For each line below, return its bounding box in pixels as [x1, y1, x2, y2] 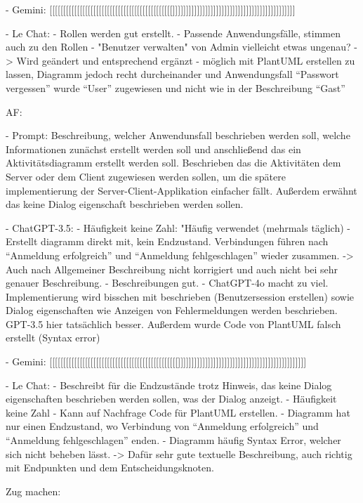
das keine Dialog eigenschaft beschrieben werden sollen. [6, 197, 244, 211]
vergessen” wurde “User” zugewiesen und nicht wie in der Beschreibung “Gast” [6, 80, 345, 95]
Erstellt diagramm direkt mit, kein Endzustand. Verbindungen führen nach [6, 234, 329, 249]
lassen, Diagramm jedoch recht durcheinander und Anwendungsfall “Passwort [6, 67, 339, 81]
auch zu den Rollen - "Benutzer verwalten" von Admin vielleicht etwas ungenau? [6, 39, 351, 54]
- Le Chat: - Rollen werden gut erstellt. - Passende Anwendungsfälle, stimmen [6, 25, 341, 40]
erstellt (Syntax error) [6, 330, 100, 345]
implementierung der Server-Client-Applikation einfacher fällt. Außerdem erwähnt [6, 183, 357, 197]
